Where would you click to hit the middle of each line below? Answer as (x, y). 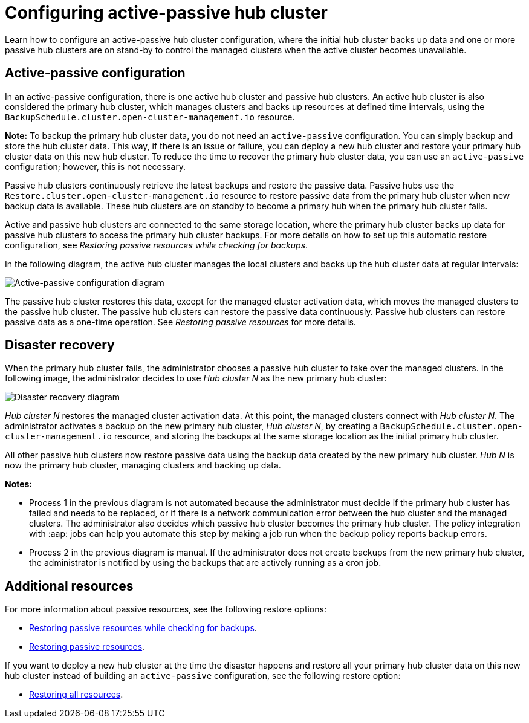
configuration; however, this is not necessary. (96, 166)
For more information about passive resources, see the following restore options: (166, 609)
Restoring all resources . (76, 695)
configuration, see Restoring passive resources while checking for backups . (157, 245)
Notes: (19, 484)
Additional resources (69, 586)
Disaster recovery (60, 345)
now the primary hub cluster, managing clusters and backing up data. (143, 465)
